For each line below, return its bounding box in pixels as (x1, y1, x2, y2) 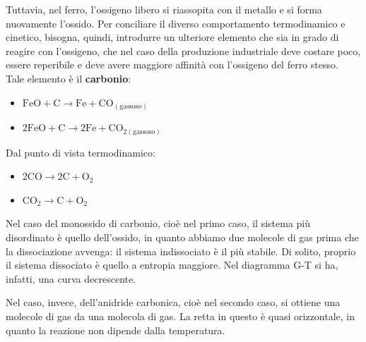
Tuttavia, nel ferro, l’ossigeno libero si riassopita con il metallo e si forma (6, 2, 322, 16)
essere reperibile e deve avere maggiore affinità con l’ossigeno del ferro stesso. (6, 57, 338, 72)
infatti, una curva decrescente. (6, 271, 136, 286)
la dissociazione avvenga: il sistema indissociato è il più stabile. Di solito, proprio (6, 243, 356, 258)
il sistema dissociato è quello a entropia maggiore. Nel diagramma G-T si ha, (6, 257, 338, 272)
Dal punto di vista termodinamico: (6, 145, 155, 159)
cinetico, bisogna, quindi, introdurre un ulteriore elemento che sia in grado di (6, 30, 339, 44)
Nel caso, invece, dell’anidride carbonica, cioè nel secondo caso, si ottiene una (6, 295, 341, 310)
